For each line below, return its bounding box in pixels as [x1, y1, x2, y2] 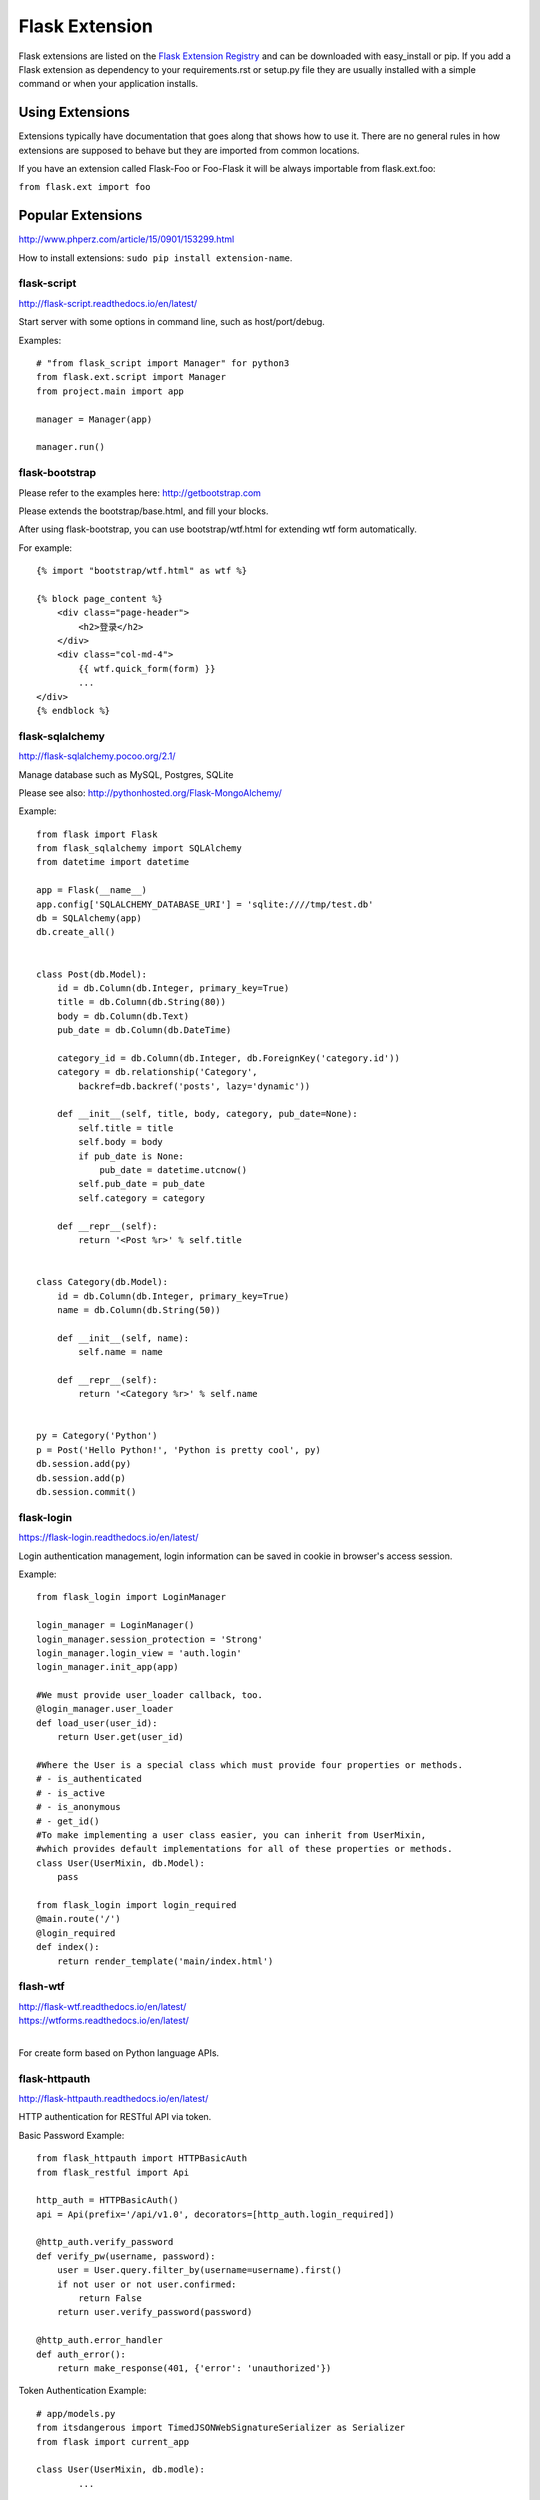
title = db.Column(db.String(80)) [56, 996, 227, 1008]
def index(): [36, 1941, 100, 1953]
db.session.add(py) [36, 1458, 132, 1470]
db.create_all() [36, 926, 116, 938]
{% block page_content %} [36, 593, 164, 604]
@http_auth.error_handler [36, 2335, 164, 2346]
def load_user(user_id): [36, 1717, 158, 1729]
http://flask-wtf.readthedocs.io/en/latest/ [18, 2000, 187, 2012]
